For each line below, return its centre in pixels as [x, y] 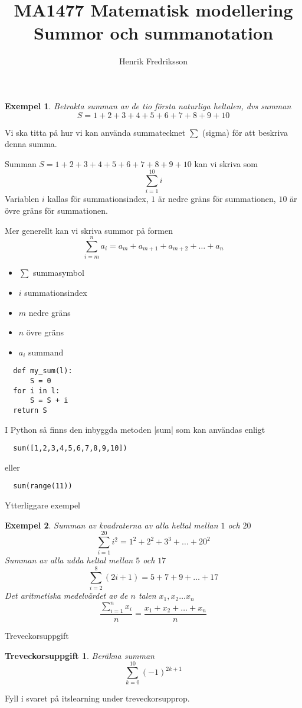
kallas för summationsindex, [98, 199]
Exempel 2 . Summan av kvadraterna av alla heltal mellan [111, 525]
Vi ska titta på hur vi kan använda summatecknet [95, 132]
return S [30, 410]
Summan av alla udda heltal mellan [69, 560]
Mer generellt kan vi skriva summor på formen [89, 230]
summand [46, 352]
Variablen [22, 199]
